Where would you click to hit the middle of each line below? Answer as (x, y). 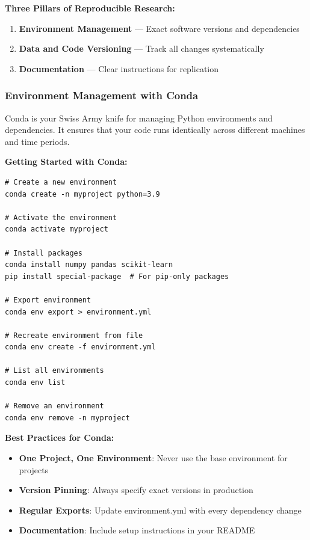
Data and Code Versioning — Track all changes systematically (141, 48)
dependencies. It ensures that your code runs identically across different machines (155, 130)
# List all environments (54, 371)
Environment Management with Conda (102, 95)
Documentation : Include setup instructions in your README (137, 530)
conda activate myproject (57, 229)
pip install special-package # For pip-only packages (117, 276)
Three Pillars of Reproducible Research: (90, 8)
